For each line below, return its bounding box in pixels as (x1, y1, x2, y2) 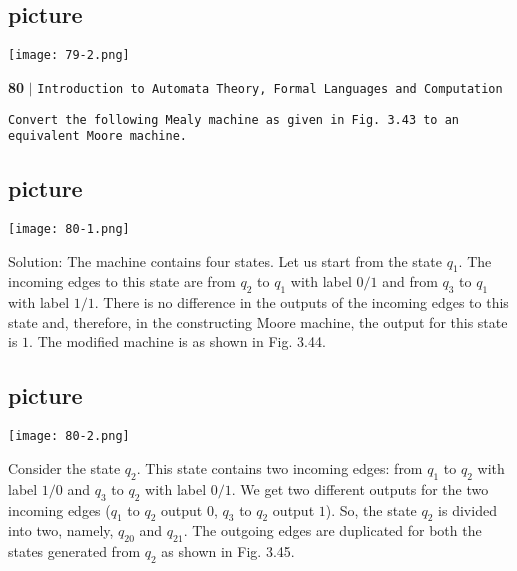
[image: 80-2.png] (8, 429, 130, 444)
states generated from (8, 541, 141, 562)
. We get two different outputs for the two (231, 478, 489, 499)
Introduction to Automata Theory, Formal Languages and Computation (37, 81, 503, 96)
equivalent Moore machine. (8, 129, 187, 144)
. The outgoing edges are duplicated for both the (183, 520, 482, 541)
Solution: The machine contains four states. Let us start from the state (8, 250, 442, 271)
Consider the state (8, 457, 121, 478)
